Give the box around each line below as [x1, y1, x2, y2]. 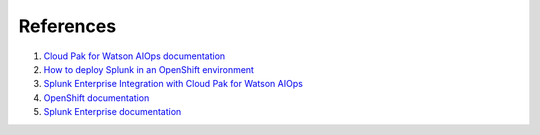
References [18, 15, 117, 37]
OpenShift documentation [43, 91, 150, 104]
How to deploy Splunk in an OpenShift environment [43, 63, 255, 75]
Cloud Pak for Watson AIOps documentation [43, 50, 226, 62]
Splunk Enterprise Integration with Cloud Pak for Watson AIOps [43, 78, 304, 90]
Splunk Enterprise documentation [43, 106, 182, 118]
